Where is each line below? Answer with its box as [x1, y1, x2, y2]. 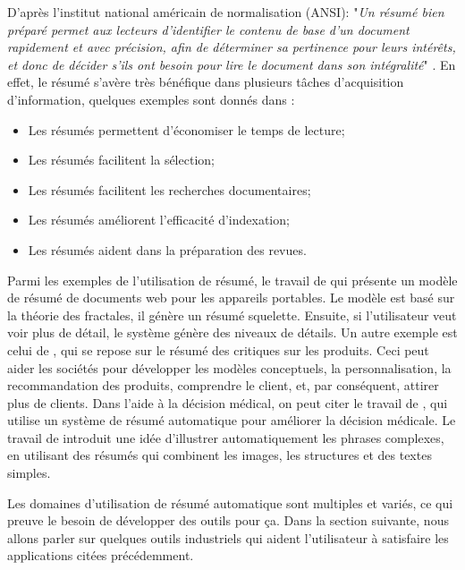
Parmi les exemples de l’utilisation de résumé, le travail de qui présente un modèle [7, 270, 458, 289]
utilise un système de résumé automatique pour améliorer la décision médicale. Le [7, 411, 456, 430]
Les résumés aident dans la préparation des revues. [28, 240, 307, 259]
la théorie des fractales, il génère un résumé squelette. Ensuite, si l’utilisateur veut [7, 305, 457, 324]
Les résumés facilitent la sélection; [28, 150, 215, 169]
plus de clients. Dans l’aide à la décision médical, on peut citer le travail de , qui [7, 393, 448, 412]
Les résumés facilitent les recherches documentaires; [28, 180, 311, 199]
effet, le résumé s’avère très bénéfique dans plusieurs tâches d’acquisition [7, 72, 404, 91]
